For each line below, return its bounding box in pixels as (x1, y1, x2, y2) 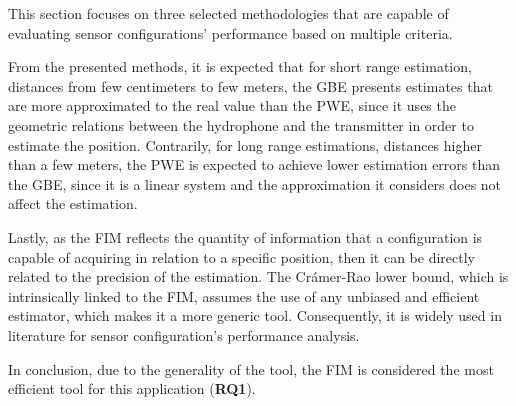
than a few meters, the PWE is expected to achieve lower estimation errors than (8, 154, 501, 175)
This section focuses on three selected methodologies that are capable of (8, 3, 449, 23)
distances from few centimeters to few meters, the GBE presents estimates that (8, 75, 493, 96)
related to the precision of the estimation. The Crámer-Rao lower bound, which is (8, 266, 509, 287)
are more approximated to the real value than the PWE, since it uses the (8, 95, 456, 116)
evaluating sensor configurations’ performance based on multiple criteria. (8, 22, 453, 43)
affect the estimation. (8, 193, 138, 214)
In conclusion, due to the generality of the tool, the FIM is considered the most (8, 358, 494, 379)
